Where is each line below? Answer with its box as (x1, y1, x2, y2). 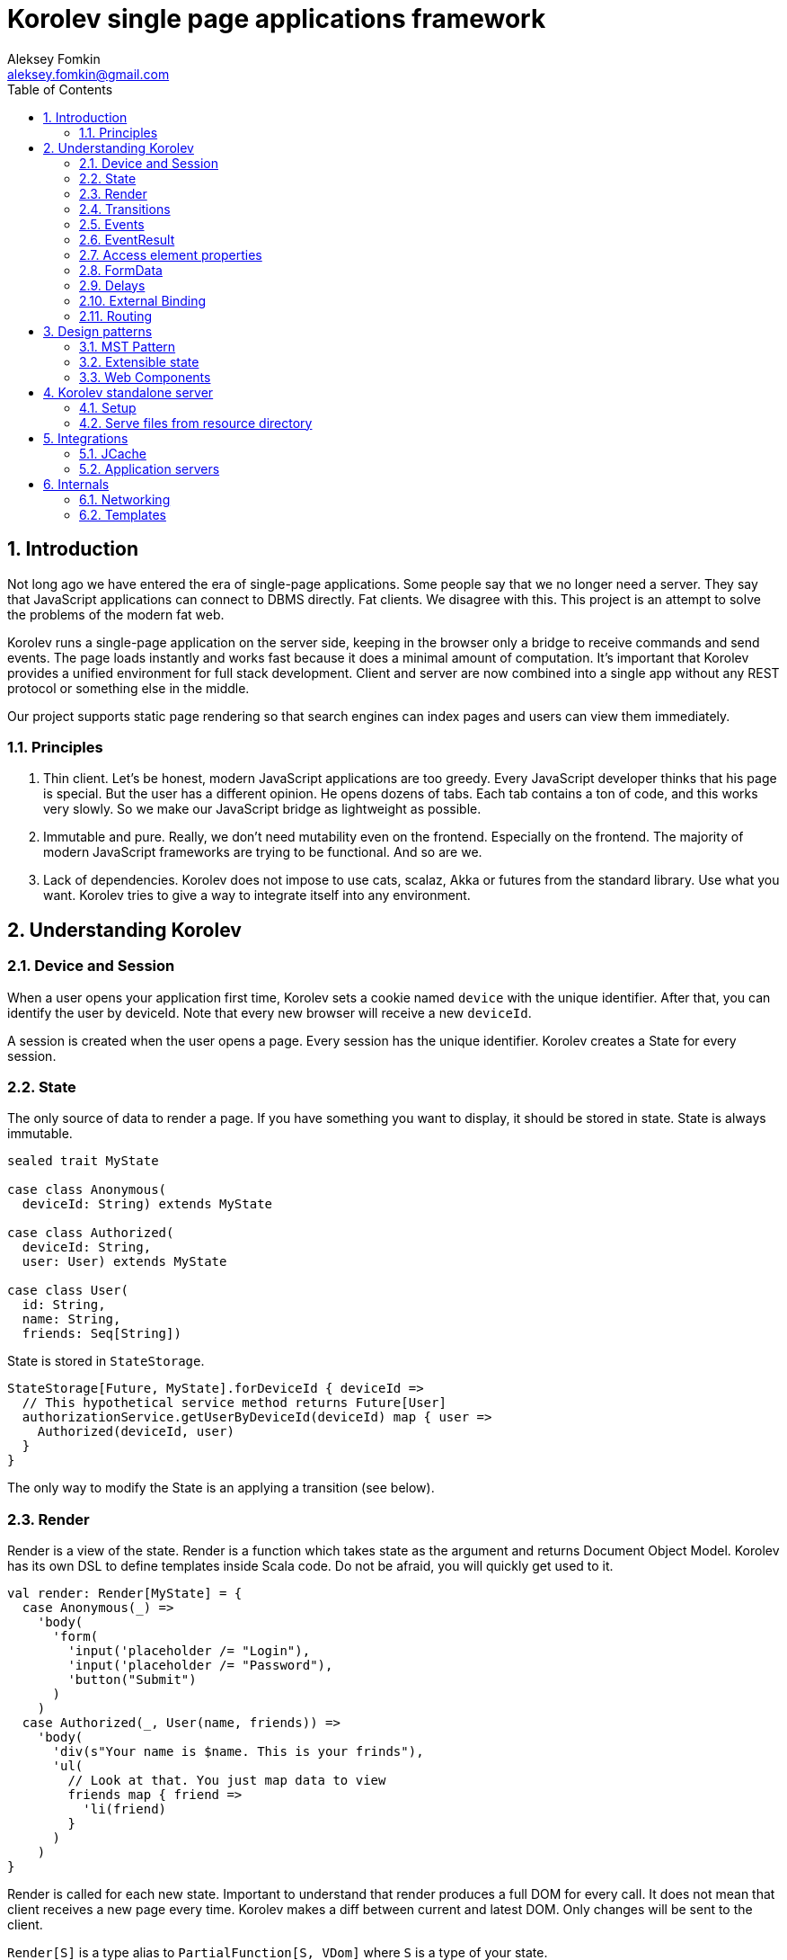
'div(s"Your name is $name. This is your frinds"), (52, 1744, 424, 1760)
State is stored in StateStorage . (7, 1353, 205, 1369)
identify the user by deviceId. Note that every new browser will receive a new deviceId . (7, 1004, 532, 1020)
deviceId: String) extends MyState (22, 1197, 273, 1212)
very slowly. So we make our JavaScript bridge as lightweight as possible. (43, 801, 482, 817)
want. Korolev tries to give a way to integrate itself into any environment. (43, 887, 471, 904)
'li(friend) (83, 1802, 167, 1817)
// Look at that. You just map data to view (67, 1773, 386, 1788)
